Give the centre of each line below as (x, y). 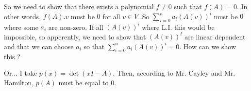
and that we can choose (39, 46)
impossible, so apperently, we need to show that (75, 36)
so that (94, 46)
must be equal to (84, 82)
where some (21, 27)
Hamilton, (19, 82)
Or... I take (21, 72)
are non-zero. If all (76, 27)
